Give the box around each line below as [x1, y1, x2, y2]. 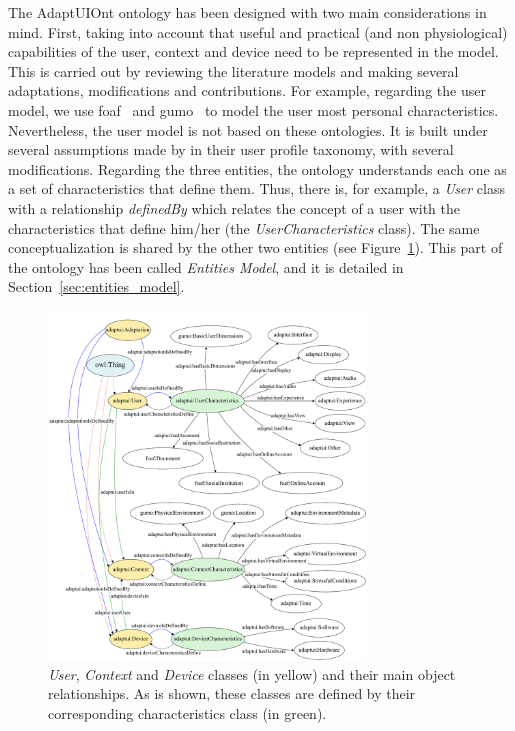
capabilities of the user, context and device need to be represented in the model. [8, 41, 499, 62]
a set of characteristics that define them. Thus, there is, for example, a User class [8, 178, 506, 199]
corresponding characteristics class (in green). [48, 703, 327, 724]
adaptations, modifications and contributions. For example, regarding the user [8, 80, 486, 101]
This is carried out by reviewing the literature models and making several [8, 60, 459, 81]
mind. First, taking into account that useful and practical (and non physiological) [8, 21, 508, 42]
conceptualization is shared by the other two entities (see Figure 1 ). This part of [8, 237, 503, 258]
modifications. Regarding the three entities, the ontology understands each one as [8, 158, 507, 179]
